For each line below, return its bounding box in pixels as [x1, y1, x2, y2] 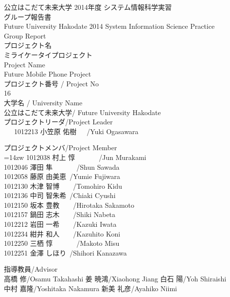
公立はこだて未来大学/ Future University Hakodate [4, 107, 161, 117]
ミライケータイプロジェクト [4, 49, 92, 59]
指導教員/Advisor [4, 264, 58, 274]
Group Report [4, 30, 46, 40]
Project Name [4, 59, 45, 69]
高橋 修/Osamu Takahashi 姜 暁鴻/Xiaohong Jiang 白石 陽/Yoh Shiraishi [4, 274, 227, 284]
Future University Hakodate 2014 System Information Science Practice [4, 21, 215, 31]
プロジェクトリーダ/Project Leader [4, 117, 113, 127]
